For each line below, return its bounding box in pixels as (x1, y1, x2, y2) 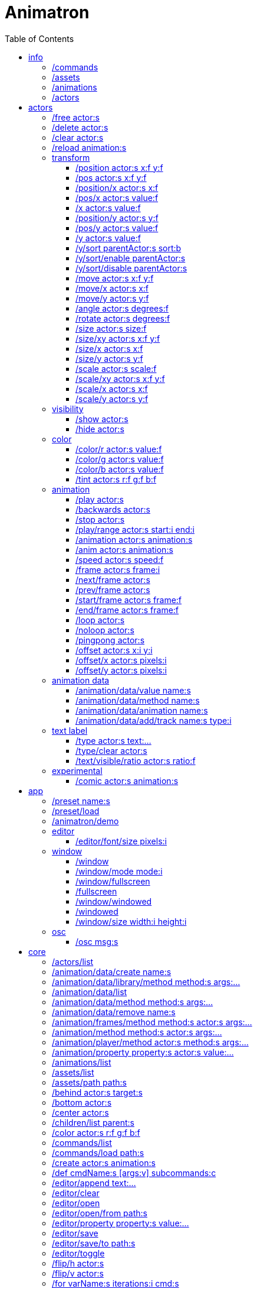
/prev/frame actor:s (75, 584, 150, 595)
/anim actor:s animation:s (75, 544, 173, 555)
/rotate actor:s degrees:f (75, 313, 170, 323)
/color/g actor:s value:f (75, 454, 164, 464)
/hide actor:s (75, 423, 124, 434)
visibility (52, 403, 84, 414)
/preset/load (52, 805, 100, 816)
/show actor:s (75, 413, 128, 424)
